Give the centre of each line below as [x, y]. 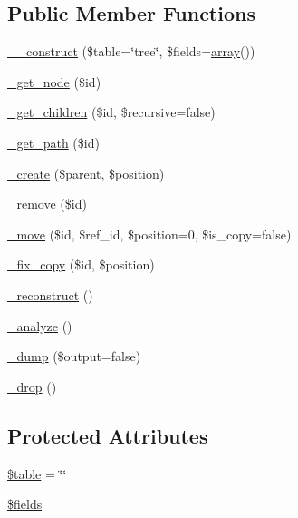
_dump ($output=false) [74, 356]
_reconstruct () [50, 294]
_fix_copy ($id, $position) [81, 264]
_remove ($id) [47, 204]
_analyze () [40, 325]
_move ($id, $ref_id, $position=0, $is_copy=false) [149, 234]
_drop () [32, 386]
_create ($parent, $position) [86, 173]
